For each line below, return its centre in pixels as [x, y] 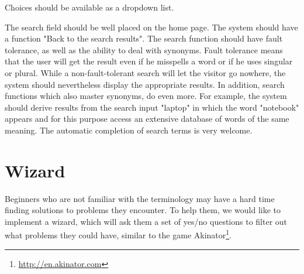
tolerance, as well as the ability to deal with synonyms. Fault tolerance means [144, 49]
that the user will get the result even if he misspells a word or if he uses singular [149, 61]
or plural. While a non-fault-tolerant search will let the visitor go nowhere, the [145, 72]
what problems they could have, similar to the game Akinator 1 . [118, 234]
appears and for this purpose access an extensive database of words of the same [147, 119]
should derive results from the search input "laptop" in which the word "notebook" [152, 107]
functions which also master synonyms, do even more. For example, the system [146, 96]
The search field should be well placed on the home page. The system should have [151, 27]
